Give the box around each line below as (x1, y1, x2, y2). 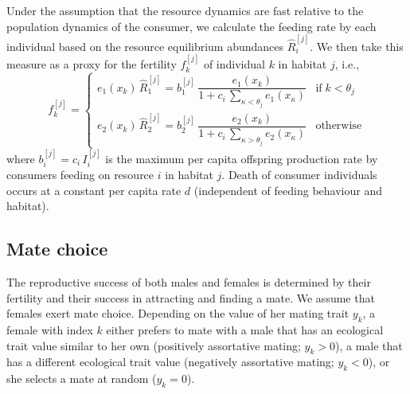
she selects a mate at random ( (6, 370, 157, 387)
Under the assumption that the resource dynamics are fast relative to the (6, 2, 364, 18)
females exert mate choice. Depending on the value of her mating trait (6, 305, 349, 322)
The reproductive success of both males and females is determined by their (6, 273, 371, 290)
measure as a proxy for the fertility (6, 56, 177, 72)
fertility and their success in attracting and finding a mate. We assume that (6, 289, 375, 306)
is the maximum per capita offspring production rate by (105, 150, 378, 166)
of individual (203, 56, 265, 72)
